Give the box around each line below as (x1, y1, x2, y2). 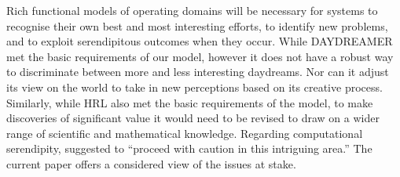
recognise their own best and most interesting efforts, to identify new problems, (6, 17, 388, 34)
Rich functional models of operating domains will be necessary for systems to (6, 2, 378, 18)
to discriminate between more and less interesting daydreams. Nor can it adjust (6, 63, 389, 80)
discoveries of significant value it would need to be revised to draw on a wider (6, 110, 380, 126)
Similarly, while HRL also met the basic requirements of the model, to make (6, 94, 373, 110)
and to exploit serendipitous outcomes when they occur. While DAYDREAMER (6, 33, 393, 49)
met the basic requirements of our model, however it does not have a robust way (6, 48, 394, 64)
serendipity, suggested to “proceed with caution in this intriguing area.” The (6, 140, 372, 157)
